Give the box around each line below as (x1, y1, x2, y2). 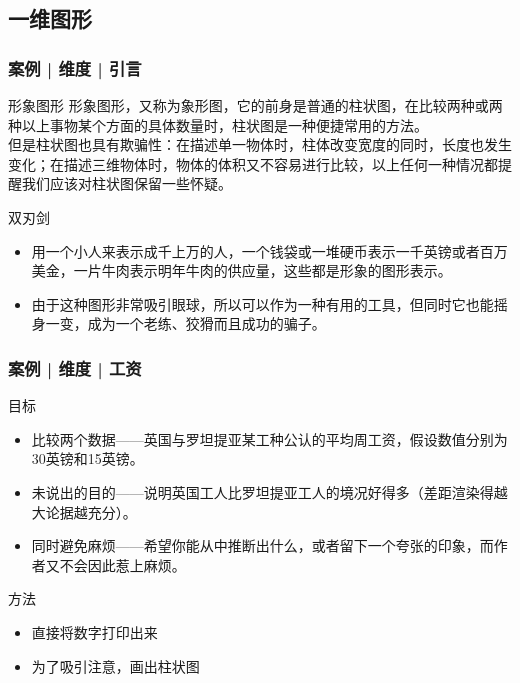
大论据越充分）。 (31, 501, 137, 522)
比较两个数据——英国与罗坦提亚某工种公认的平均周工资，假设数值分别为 (31, 428, 508, 449)
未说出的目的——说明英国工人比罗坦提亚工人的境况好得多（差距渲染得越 (31, 481, 508, 502)
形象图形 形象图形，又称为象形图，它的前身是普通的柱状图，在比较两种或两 (8, 95, 503, 115)
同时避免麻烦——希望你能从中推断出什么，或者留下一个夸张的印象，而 (31, 535, 494, 556)
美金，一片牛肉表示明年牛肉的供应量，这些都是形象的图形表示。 (31, 260, 452, 281)
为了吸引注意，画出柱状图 (31, 655, 200, 676)
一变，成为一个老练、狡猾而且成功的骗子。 (45, 313, 326, 334)
